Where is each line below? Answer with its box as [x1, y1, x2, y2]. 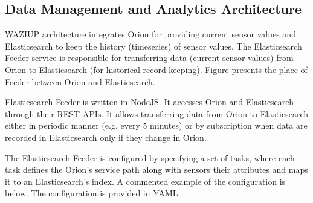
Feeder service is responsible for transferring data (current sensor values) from [5, 51, 294, 64]
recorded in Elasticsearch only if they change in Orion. [5, 130, 207, 143]
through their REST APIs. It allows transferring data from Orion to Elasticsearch [5, 107, 309, 120]
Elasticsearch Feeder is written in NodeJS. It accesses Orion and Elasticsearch [5, 95, 294, 108]
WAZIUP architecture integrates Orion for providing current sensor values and [5, 28, 296, 40]
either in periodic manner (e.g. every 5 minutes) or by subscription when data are [5, 119, 308, 132]
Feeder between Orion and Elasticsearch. [5, 75, 155, 88]
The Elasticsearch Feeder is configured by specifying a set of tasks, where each [5, 151, 295, 164]
